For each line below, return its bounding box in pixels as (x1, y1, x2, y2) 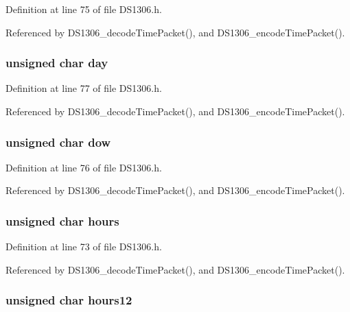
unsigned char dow (5, 133, 111, 150)
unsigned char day (5, 54, 108, 71)
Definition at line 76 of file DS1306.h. (5, 160, 162, 174)
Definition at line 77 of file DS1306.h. (5, 81, 162, 95)
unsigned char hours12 (5, 291, 132, 309)
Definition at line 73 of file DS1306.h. (5, 239, 162, 254)
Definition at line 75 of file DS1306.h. (5, 2, 162, 16)
